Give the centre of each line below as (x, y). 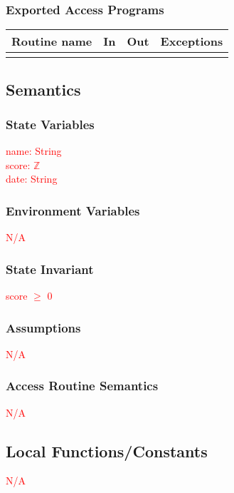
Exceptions (192, 41)
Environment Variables (73, 210)
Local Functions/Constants (107, 451)
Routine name (52, 41)
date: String (32, 179)
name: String (34, 151)
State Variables (50, 124)
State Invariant (50, 269)
